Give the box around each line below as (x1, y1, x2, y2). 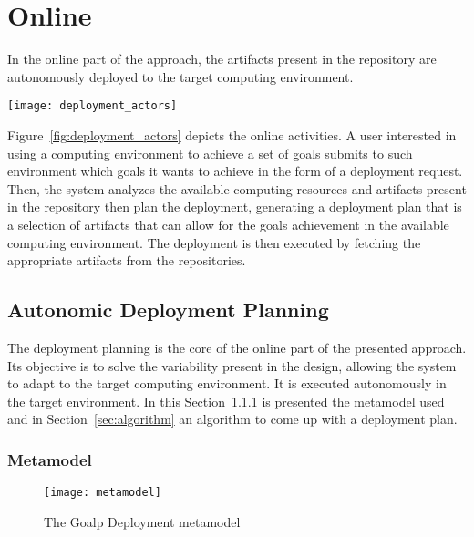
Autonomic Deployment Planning (7, 295, 329, 324)
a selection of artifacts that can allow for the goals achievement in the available (7, 214, 449, 233)
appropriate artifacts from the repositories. (7, 251, 246, 270)
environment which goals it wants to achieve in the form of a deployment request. (7, 161, 463, 181)
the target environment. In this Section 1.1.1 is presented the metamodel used (7, 391, 445, 410)
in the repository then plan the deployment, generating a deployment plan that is (7, 197, 462, 216)
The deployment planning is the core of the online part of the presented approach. (7, 337, 467, 356)
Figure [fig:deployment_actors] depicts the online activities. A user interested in (7, 125, 457, 144)
